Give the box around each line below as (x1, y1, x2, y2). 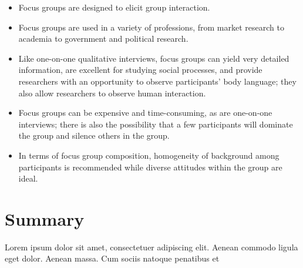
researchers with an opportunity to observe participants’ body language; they (18, 75, 297, 87)
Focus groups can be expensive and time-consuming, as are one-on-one (18, 106, 272, 119)
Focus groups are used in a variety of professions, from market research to (18, 21, 284, 33)
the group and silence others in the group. (18, 129, 170, 142)
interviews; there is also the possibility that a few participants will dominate (18, 118, 293, 130)
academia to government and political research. (18, 32, 188, 45)
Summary (5, 206, 85, 230)
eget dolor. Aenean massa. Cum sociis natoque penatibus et (5, 252, 220, 264)
